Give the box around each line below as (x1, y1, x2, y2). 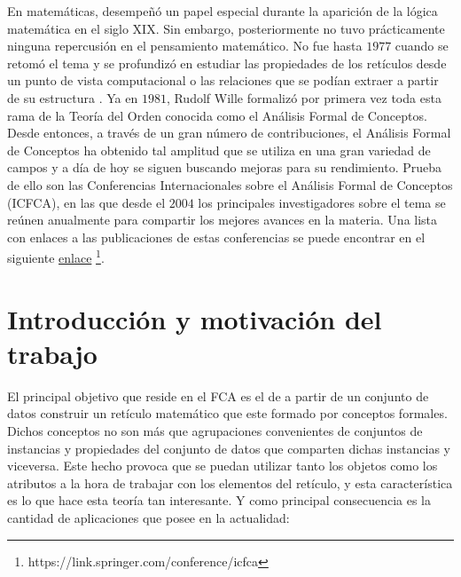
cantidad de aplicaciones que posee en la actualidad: (7, 509, 290, 527)
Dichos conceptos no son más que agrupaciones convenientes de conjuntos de (7, 422, 423, 440)
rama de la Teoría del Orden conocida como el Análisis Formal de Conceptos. (7, 106, 427, 124)
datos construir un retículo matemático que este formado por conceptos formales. (7, 404, 448, 423)
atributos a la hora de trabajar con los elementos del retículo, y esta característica (7, 473, 453, 492)
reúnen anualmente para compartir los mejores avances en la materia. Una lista (7, 210, 438, 229)
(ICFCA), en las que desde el (7, 193, 166, 211)
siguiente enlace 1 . (7, 246, 105, 266)
